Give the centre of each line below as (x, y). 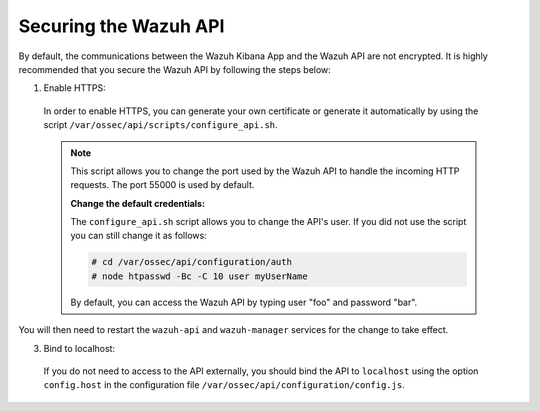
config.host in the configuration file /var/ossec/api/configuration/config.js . (224, 385)
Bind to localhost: (79, 348)
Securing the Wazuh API (121, 26)
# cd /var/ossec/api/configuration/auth (191, 262)
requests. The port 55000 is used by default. (162, 185)
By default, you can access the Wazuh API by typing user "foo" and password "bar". (244, 302)
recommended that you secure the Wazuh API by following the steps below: (175, 69)
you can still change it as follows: (138, 236)
